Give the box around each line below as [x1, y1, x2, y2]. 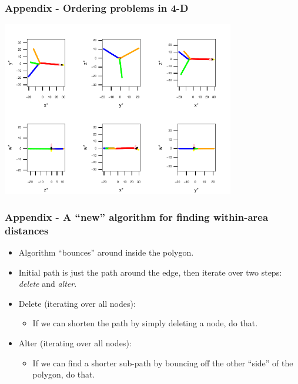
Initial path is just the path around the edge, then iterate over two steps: [18, 266, 282, 278]
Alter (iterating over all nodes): [18, 336, 132, 349]
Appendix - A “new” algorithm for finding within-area [5, 209, 269, 224]
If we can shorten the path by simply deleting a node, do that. [32, 317, 258, 329]
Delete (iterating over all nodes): [18, 297, 136, 309]
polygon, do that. [32, 368, 95, 380]
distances [5, 223, 49, 237]
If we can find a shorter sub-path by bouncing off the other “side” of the [32, 356, 293, 369]
